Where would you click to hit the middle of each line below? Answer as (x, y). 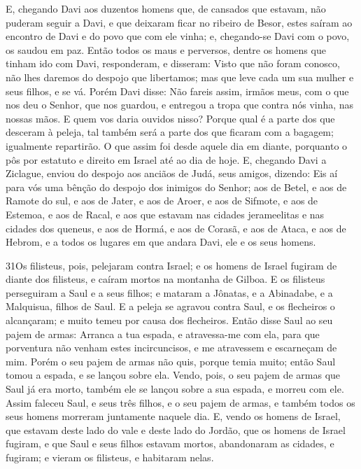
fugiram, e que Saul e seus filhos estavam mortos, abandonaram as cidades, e (170, 443)
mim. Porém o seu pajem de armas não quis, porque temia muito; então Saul (171, 361)
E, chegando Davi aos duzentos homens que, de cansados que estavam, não (166, 8)
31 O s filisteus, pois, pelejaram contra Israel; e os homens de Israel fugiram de (171, 265)
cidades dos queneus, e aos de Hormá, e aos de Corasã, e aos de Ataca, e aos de (176, 228)
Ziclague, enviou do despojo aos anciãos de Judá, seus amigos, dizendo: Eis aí (172, 173)
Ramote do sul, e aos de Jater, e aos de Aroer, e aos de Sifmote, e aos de (162, 201)
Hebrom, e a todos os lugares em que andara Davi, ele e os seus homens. (161, 242)
